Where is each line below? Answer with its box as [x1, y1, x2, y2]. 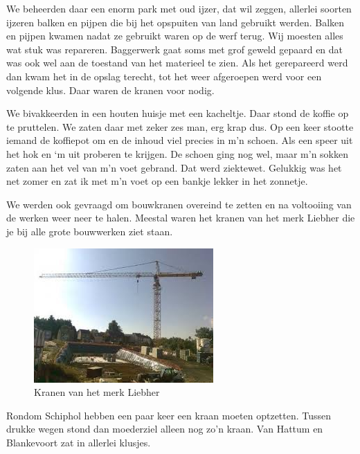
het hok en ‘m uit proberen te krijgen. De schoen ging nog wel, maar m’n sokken [6, 146, 348, 161]
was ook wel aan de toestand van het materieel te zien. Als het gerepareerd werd [6, 55, 348, 70]
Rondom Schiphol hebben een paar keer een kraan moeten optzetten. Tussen [6, 408, 332, 422]
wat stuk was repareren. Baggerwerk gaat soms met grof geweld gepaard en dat [6, 42, 343, 56]
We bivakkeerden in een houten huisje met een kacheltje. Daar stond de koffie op [6, 106, 349, 120]
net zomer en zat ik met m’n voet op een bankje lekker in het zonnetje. [6, 174, 308, 188]
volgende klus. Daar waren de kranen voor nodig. [6, 82, 215, 97]
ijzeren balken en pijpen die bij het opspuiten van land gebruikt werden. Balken [6, 15, 345, 29]
